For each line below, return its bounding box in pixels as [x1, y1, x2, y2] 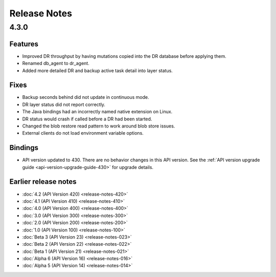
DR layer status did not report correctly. [22, 101, 106, 108]
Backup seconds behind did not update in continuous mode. [22, 94, 149, 100]
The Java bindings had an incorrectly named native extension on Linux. [22, 109, 173, 115]
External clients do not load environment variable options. [22, 130, 144, 136]
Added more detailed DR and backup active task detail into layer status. [22, 67, 173, 74]
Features [9, 39, 38, 48]
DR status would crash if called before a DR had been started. [22, 116, 152, 122]
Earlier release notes [9, 177, 77, 186]
